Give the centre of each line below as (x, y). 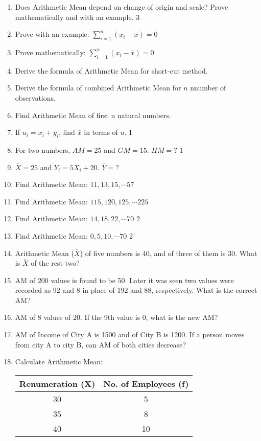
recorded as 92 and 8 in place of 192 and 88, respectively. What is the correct (136, 290)
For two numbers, (43, 149)
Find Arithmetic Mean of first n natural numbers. (93, 115)
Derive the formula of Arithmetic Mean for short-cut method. (111, 70)
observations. (35, 97)
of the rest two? (55, 263)
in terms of (101, 132)
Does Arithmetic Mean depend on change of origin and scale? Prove (122, 7)
